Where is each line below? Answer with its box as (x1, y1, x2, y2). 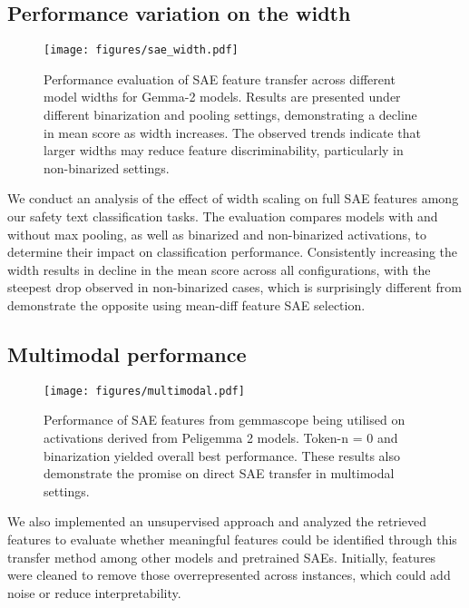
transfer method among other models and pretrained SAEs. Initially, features (7, 547, 436, 566)
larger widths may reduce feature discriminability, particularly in (44, 141, 404, 160)
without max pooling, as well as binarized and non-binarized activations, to (7, 224, 426, 243)
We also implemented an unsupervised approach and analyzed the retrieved (7, 512, 427, 531)
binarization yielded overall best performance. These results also (44, 446, 400, 465)
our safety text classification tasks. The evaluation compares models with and (7, 207, 438, 226)
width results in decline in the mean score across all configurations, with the (7, 260, 431, 279)
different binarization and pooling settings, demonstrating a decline (44, 105, 417, 124)
